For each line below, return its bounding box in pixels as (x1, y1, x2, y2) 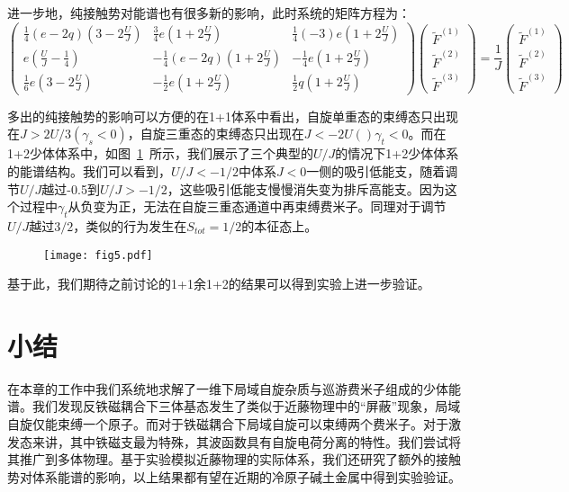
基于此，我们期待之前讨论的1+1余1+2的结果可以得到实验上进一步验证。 (7, 274, 430, 293)
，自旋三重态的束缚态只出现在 (127, 124, 304, 143)
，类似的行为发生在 (73, 216, 187, 235)
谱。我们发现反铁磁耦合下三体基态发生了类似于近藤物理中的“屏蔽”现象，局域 (7, 397, 461, 416)
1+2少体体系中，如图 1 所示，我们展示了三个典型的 (7, 144, 313, 163)
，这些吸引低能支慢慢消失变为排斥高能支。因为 (167, 179, 445, 198)
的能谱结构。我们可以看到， (7, 161, 171, 180)
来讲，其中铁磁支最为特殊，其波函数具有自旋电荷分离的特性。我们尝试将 (32, 432, 461, 451)
